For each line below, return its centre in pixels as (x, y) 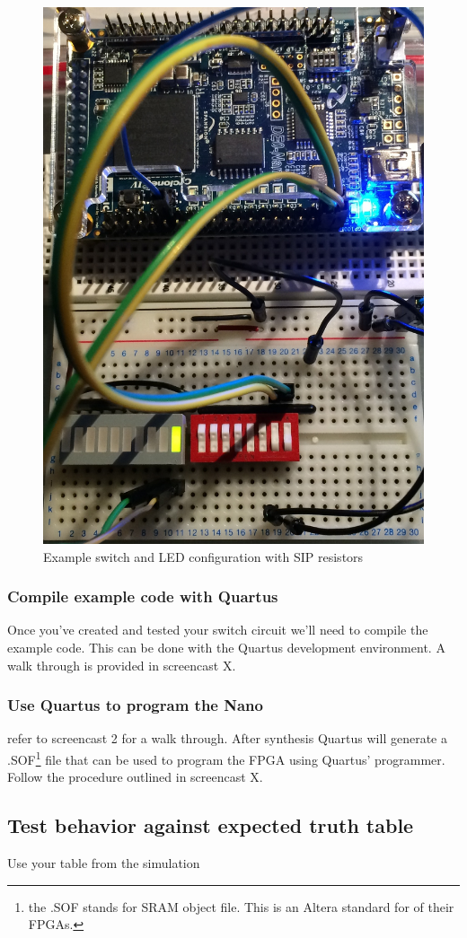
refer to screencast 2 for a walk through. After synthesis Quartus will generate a (227, 738)
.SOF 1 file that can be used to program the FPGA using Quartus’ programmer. (226, 758)
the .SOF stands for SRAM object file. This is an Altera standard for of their (241, 906)
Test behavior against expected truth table (211, 825)
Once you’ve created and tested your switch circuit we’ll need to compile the (218, 630)
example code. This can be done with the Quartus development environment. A (226, 648)
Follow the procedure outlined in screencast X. (135, 777)
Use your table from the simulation (104, 863)
